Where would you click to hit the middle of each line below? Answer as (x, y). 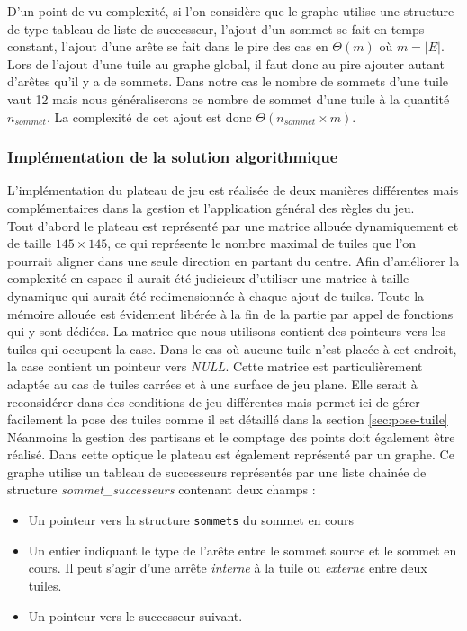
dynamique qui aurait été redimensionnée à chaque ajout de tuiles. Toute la (216, 295)
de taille (29, 243)
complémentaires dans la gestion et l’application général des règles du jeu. (211, 207)
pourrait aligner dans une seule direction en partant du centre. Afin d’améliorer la (233, 260)
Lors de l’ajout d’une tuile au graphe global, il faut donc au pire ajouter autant (226, 63)
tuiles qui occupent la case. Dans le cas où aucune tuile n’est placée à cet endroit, (232, 348)
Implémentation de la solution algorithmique (173, 157)
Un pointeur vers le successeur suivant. (135, 615)
